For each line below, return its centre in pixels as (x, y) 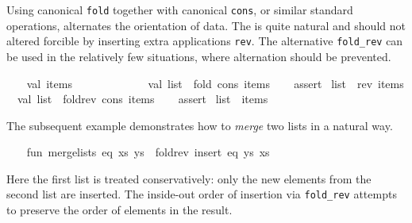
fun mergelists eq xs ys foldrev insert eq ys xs (148, 152)
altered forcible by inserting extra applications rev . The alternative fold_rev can (205, 41)
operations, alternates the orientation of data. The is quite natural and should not (206, 25)
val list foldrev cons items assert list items (142, 99)
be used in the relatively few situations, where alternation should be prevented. (199, 56)
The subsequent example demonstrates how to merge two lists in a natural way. (200, 125)
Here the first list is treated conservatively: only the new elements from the (189, 178)
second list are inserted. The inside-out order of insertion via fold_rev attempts (202, 194)
